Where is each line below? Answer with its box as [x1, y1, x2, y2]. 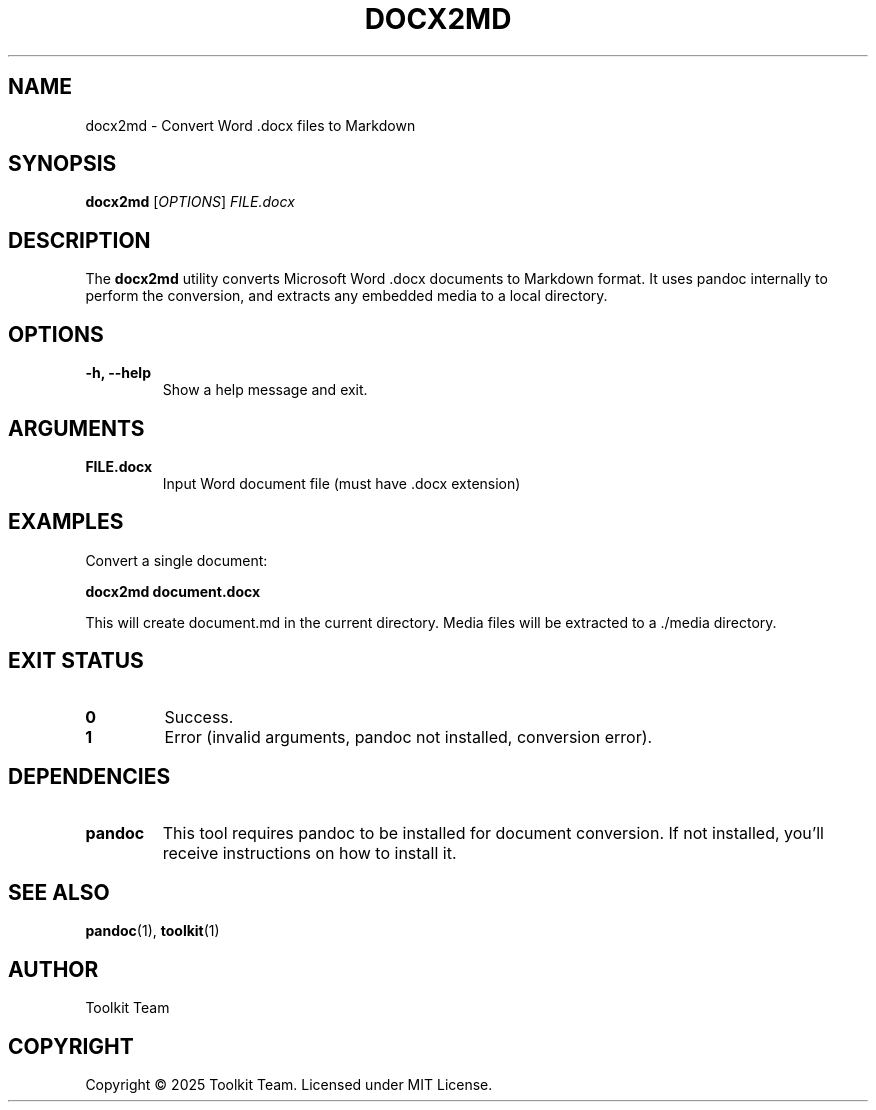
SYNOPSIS [8, 151, 117, 177]
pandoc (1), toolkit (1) [85, 922, 220, 940]
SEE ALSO [8, 879, 110, 905]
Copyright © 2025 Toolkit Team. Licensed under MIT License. [85, 1076, 493, 1094]
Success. [164, 706, 234, 727]
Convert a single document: [85, 551, 268, 569]
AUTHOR [8, 956, 99, 982]
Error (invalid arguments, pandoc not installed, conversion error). [164, 726, 653, 747]
